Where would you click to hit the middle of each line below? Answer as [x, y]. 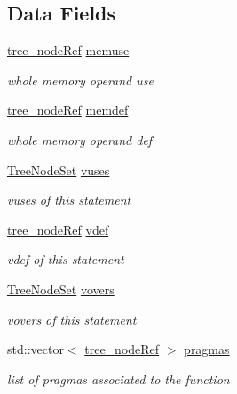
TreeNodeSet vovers [61, 289]
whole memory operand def [80, 139]
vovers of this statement [72, 319]
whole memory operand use [80, 80]
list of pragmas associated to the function [118, 378]
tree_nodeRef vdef [58, 229]
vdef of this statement [66, 259]
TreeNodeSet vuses [59, 169]
